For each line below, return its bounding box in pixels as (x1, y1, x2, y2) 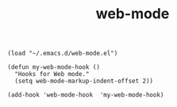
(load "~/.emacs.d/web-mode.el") (7, 49, 118, 58)
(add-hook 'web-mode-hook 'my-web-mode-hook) (7, 91, 164, 99)
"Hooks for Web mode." (14, 71, 90, 78)
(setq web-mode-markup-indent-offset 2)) (14, 77, 154, 86)
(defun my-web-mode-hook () (7, 63, 101, 71)
